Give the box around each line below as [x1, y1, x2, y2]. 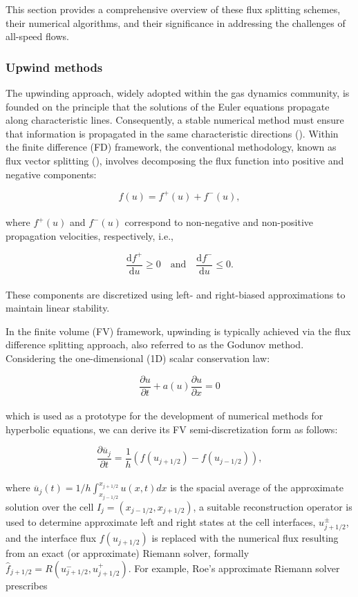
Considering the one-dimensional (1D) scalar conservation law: [6, 350, 270, 365]
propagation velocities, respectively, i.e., [6, 228, 173, 243]
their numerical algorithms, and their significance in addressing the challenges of [6, 15, 346, 30]
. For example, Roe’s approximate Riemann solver [128, 560, 340, 575]
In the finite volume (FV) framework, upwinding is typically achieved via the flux [6, 323, 351, 338]
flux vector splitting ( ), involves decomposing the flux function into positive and [6, 153, 344, 167]
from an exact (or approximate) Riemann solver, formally [6, 546, 249, 560]
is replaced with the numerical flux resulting [151, 531, 339, 545]
